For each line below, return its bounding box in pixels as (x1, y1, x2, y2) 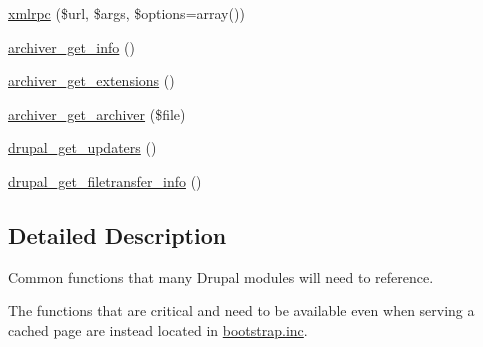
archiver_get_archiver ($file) (8, 103, 186, 124)
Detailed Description (8, 219, 227, 250)
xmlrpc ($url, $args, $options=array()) (8, 3, 245, 23)
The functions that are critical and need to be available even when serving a (8, 300, 475, 321)
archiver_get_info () (8, 36, 135, 57)
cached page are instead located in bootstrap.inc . (8, 319, 308, 340)
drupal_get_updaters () (8, 137, 157, 158)
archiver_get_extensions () (8, 70, 175, 91)
